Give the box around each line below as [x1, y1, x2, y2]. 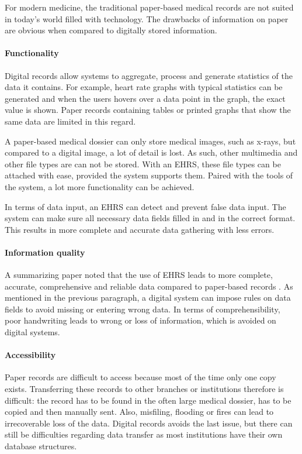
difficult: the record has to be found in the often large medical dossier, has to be [5, 394, 291, 406]
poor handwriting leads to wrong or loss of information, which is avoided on [5, 314, 276, 326]
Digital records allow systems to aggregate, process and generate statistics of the [5, 69, 293, 81]
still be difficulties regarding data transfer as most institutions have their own [5, 428, 283, 441]
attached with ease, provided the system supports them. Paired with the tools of [5, 169, 293, 181]
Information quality [5, 246, 85, 258]
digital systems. [5, 326, 60, 338]
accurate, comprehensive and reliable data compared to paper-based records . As [5, 280, 293, 292]
